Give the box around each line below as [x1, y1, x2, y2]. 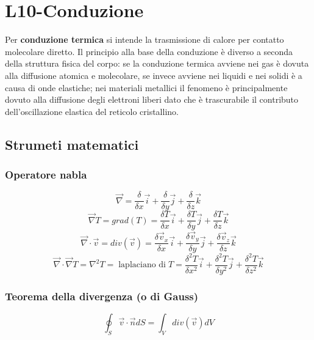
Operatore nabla [5, 166, 87, 182]
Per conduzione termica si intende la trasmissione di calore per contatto [5, 33, 284, 46]
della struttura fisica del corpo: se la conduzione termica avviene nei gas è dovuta [5, 57, 309, 70]
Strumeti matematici [5, 135, 139, 153]
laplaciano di [118, 261, 166, 270]
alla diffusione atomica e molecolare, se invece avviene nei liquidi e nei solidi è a [5, 68, 302, 81]
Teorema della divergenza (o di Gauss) [5, 288, 199, 303]
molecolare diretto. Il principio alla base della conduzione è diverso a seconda [5, 45, 293, 57]
